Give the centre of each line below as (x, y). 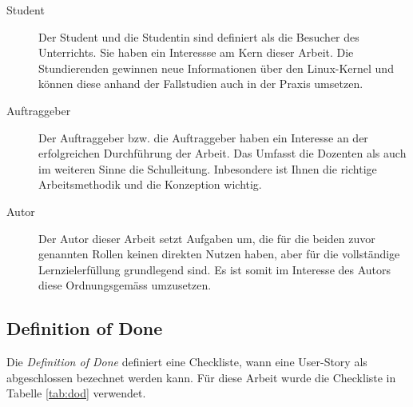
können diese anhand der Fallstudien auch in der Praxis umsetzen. (201, 84)
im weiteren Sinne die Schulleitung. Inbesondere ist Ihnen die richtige (208, 168)
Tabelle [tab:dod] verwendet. (76, 393)
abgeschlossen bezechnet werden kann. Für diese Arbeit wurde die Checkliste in (201, 377)
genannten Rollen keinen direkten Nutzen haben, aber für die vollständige (219, 254)
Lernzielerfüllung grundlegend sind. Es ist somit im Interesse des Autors (215, 269)
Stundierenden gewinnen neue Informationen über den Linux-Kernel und (216, 68)
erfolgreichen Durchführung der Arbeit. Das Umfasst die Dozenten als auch (222, 153)
